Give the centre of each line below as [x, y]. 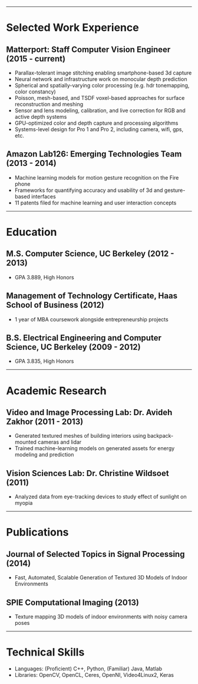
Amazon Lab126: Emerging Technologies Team [94, 154]
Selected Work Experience [73, 28]
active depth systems [41, 117]
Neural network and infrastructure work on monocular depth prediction [101, 79]
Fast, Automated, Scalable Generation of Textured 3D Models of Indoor [101, 578]
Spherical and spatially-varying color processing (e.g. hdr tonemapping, [102, 85]
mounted [26, 442]
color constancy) [35, 92]
